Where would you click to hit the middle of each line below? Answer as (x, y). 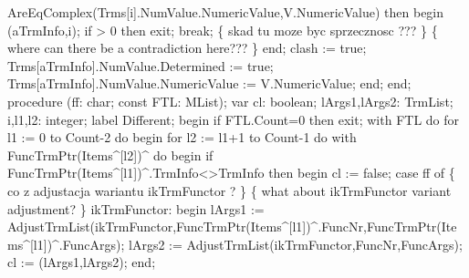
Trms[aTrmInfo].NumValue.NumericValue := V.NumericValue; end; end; (209, 83)
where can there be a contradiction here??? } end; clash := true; (187, 48)
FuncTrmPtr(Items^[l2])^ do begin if (110, 154)
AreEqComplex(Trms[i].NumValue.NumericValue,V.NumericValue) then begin (226, 12)
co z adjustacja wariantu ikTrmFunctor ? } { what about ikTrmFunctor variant (229, 190)
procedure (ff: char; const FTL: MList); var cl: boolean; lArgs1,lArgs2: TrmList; (230, 101)
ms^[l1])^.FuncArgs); (66, 244)
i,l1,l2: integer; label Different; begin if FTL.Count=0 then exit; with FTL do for (234, 119)
